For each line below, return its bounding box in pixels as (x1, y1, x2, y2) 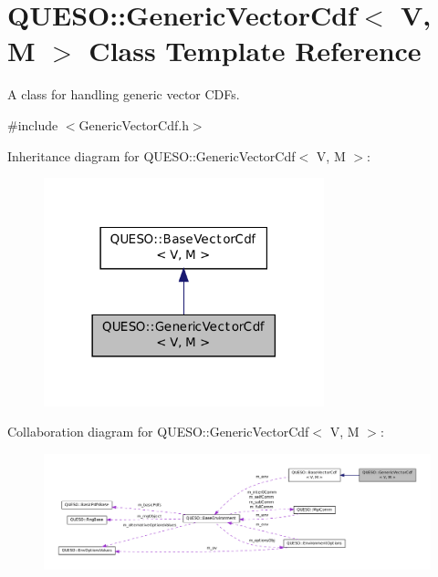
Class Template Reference (89, 32, 422, 69)
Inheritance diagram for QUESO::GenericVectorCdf (7, 146, 296, 165)
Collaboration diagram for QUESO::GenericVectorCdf (7, 422, 309, 441)
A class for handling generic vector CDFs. (7, 85, 240, 104)
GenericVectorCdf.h (78, 115, 189, 134)
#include (7, 115, 58, 134)
